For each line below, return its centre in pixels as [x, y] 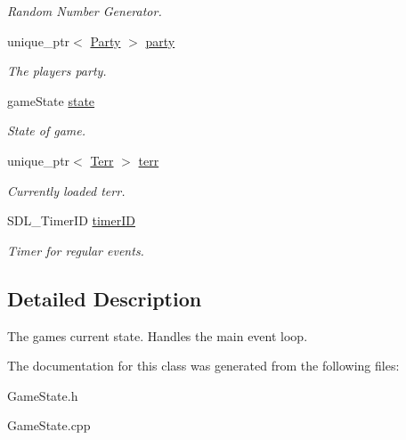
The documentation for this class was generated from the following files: [203, 366]
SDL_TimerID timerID [71, 220]
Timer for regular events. [76, 250]
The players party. [57, 71]
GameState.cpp [49, 425]
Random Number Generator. [85, 11]
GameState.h [43, 395]
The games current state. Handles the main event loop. [158, 335]
